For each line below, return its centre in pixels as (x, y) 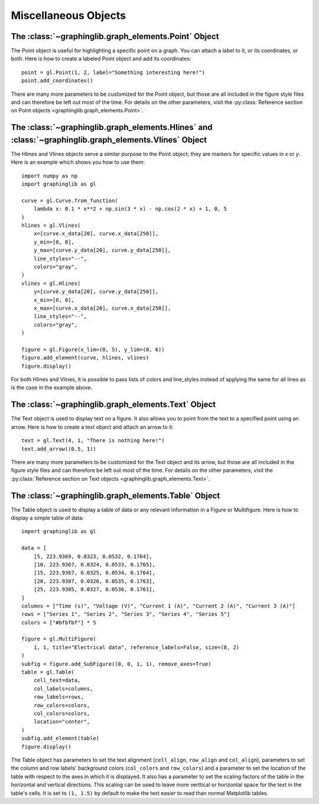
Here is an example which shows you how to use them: (78, 162)
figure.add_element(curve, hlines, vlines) (85, 358)
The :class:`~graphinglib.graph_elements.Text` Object (113, 405)
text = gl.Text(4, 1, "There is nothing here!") (93, 441)
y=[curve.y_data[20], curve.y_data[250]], (96, 292)
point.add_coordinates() (57, 81)
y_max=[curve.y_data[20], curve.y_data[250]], (102, 250)
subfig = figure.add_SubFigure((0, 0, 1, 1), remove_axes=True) (117, 664)
